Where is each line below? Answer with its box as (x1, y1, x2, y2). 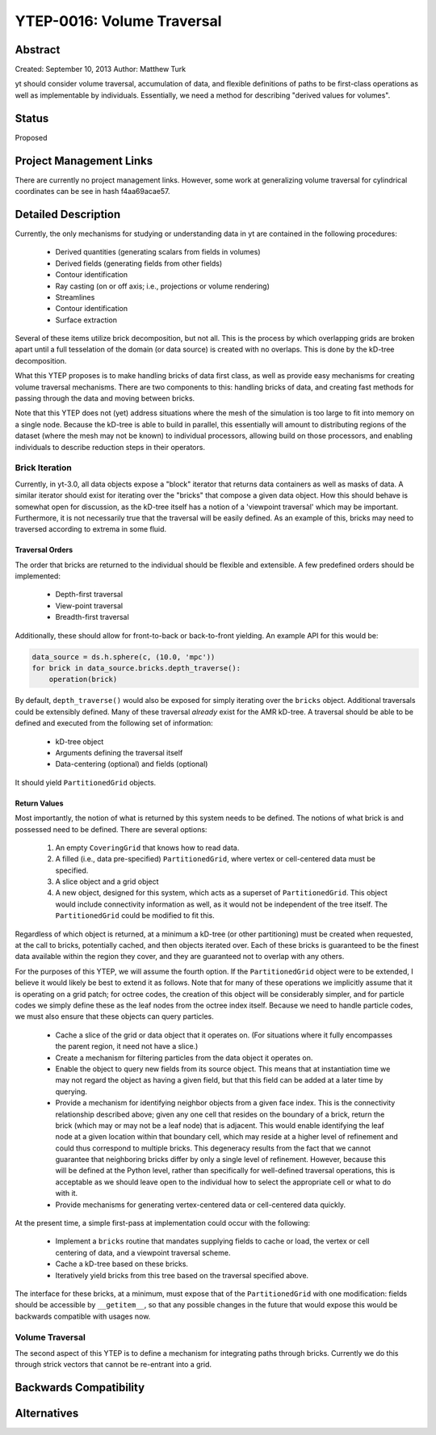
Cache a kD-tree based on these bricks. (55, 1259, 189, 1269)
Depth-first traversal (55, 590, 124, 600)
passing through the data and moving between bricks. (15, 393, 195, 403)
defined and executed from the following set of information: (15, 718, 213, 728)
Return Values (15, 798, 64, 808)
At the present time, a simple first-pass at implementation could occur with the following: (15, 1218, 311, 1228)
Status (15, 112, 49, 125)
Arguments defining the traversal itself (55, 747, 183, 757)
